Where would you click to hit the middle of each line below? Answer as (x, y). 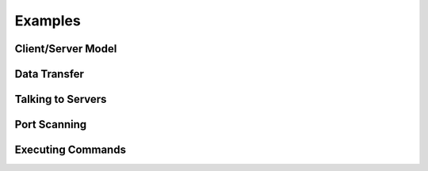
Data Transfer (50, 74)
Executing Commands (71, 150)
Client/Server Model (66, 49)
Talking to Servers (61, 99)
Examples (48, 21)
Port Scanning (51, 125)
